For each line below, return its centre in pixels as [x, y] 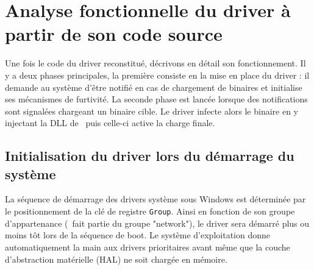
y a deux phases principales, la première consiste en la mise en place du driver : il [157, 75]
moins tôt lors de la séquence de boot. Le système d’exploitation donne [137, 235]
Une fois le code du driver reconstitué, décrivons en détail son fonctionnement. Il [155, 63]
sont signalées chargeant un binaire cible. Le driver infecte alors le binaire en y [152, 111]
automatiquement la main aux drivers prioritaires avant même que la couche [148, 247]
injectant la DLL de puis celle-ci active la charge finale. [110, 123]
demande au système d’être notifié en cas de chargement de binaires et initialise [154, 87]
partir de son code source [114, 34]
